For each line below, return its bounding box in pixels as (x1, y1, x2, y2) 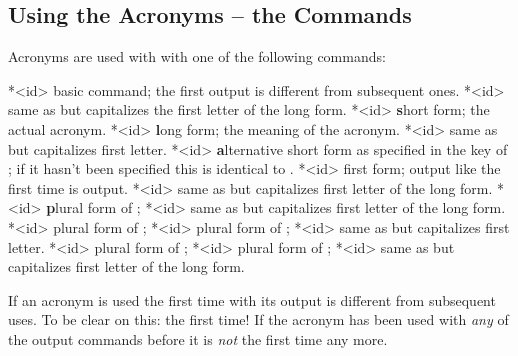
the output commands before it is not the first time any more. (8, 328, 388, 349)
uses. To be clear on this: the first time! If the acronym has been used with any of (8, 309, 509, 330)
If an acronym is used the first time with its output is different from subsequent (8, 289, 496, 310)
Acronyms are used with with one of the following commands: (8, 46, 386, 67)
